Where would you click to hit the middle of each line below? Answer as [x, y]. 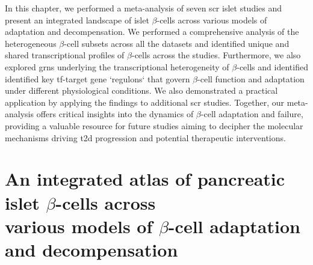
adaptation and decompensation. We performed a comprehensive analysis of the [152, 32]
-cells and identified [272, 66]
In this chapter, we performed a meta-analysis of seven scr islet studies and [144, 8]
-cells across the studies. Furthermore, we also [216, 55]
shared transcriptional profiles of [65, 55]
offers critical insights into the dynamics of [115, 114]
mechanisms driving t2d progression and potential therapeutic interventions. [145, 137]
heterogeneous [31, 43]
